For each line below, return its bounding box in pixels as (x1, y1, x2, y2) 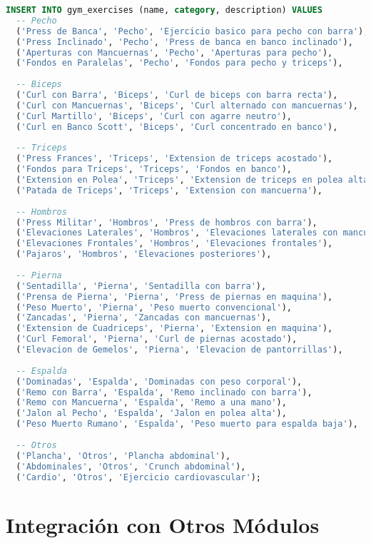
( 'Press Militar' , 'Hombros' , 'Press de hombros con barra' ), (16, 217, 317, 228)
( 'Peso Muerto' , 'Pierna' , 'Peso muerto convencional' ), (16, 302, 292, 313)
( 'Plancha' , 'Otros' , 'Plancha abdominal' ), (16, 450, 231, 461)
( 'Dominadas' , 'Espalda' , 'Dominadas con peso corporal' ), (16, 376, 303, 387)
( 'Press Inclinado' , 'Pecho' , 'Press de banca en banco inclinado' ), (16, 36, 353, 47)
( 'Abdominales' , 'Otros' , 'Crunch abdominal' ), (16, 461, 246, 472)
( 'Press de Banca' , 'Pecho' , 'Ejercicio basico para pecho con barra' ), (16, 26, 369, 36)
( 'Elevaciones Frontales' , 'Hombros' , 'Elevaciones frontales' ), (16, 238, 333, 249)
